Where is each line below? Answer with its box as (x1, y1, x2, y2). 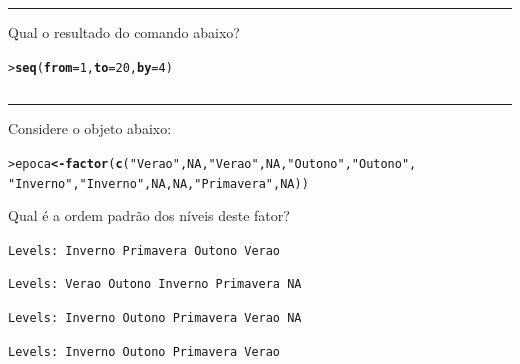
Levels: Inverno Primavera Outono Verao (8, 243, 281, 258)
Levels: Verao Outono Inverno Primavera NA (8, 277, 302, 292)
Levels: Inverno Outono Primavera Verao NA (8, 311, 302, 326)
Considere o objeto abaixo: (8, 118, 172, 139)
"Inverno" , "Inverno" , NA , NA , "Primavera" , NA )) (8, 176, 309, 191)
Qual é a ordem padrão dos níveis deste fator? (8, 205, 290, 226)
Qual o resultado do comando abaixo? (8, 22, 240, 42)
